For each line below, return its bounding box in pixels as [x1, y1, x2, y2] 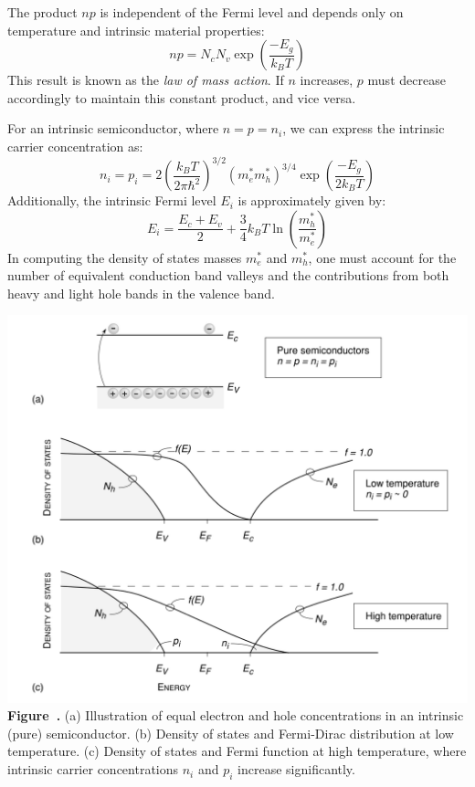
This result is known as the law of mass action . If [7, 70, 284, 89]
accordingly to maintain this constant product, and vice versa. [7, 88, 356, 107]
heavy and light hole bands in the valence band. [7, 283, 275, 302]
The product [7, 3, 78, 21]
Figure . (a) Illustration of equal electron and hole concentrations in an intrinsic [7, 706, 464, 725]
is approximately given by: [237, 191, 386, 210]
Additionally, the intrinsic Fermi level [7, 191, 216, 210]
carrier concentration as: [7, 136, 143, 155]
